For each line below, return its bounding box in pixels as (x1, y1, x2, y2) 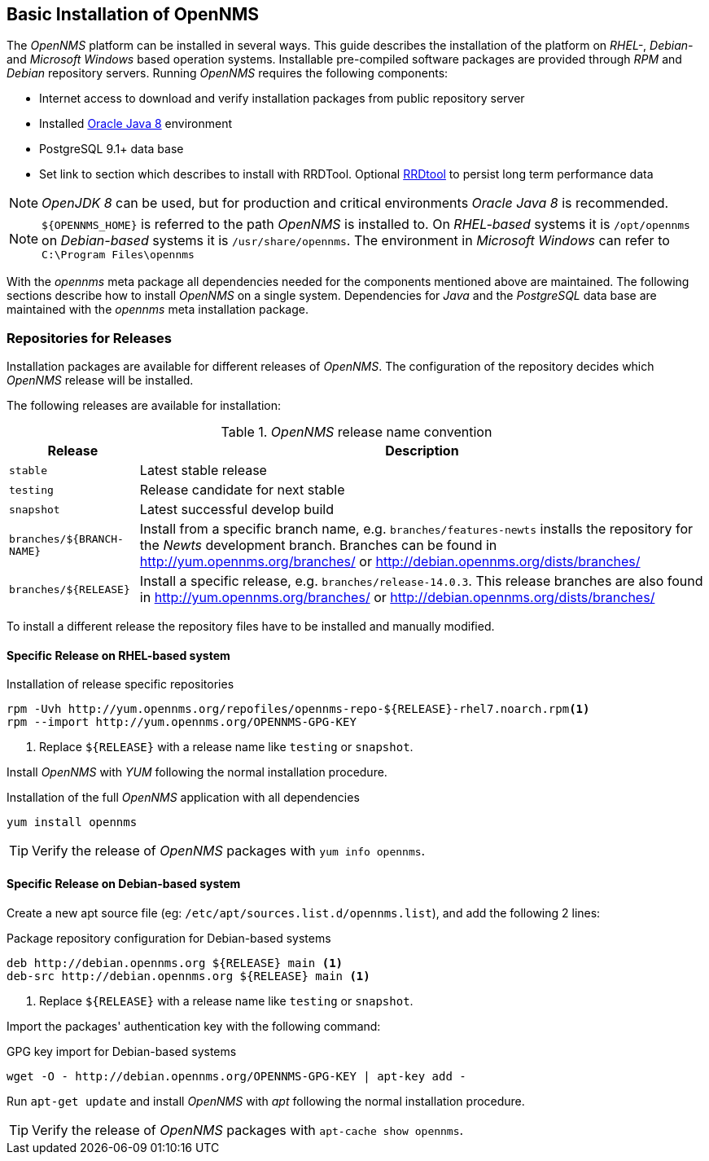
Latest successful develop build (139, 501, 335, 518)
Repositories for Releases (7, 329, 172, 346)
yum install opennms (7, 816, 138, 829)
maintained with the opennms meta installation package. (7, 302, 309, 317)
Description (385, 442, 459, 460)
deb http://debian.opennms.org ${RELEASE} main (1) (7, 956, 344, 970)
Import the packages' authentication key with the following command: (7, 1018, 381, 1033)
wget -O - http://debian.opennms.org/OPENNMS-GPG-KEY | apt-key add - (7, 1069, 466, 1083)
